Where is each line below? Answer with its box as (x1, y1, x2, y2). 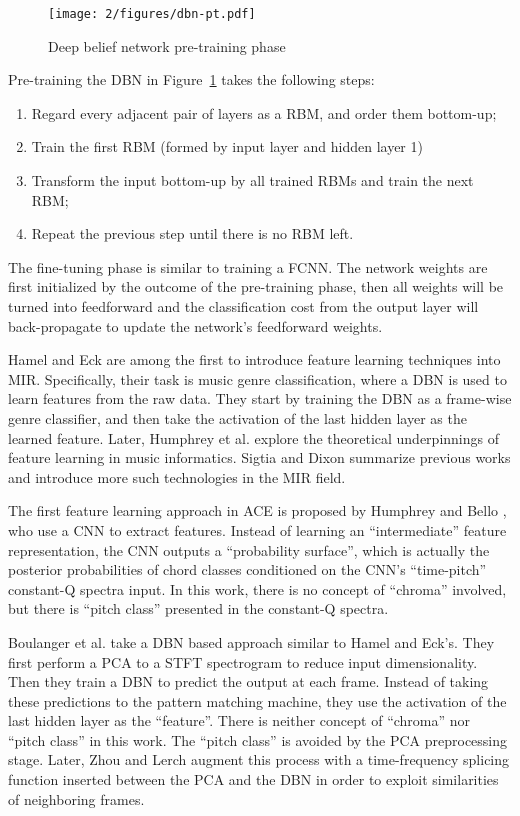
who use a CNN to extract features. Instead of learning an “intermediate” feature (8, 519, 507, 540)
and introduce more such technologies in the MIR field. (8, 466, 346, 487)
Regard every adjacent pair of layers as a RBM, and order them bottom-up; (31, 102, 497, 123)
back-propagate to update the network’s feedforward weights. (8, 315, 383, 336)
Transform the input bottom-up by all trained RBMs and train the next (31, 170, 474, 191)
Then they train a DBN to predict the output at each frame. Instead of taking (8, 671, 489, 692)
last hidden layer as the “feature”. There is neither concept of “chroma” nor (8, 710, 471, 731)
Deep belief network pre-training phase (48, 35, 286, 56)
